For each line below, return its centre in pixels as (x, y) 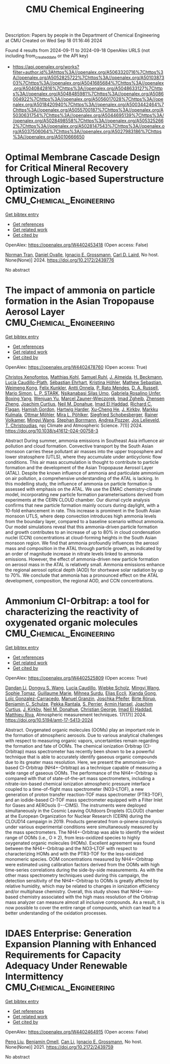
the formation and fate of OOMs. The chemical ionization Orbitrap (74, 746)
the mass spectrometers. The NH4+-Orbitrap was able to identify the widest (85, 832)
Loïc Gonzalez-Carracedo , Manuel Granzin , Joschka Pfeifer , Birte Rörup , (81, 699)
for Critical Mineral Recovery (67, 168)
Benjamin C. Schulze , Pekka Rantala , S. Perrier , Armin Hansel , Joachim (79, 704)
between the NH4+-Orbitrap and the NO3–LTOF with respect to (71, 848)
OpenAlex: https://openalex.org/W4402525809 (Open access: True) (76, 678)
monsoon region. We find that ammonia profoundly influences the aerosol (82, 543)
